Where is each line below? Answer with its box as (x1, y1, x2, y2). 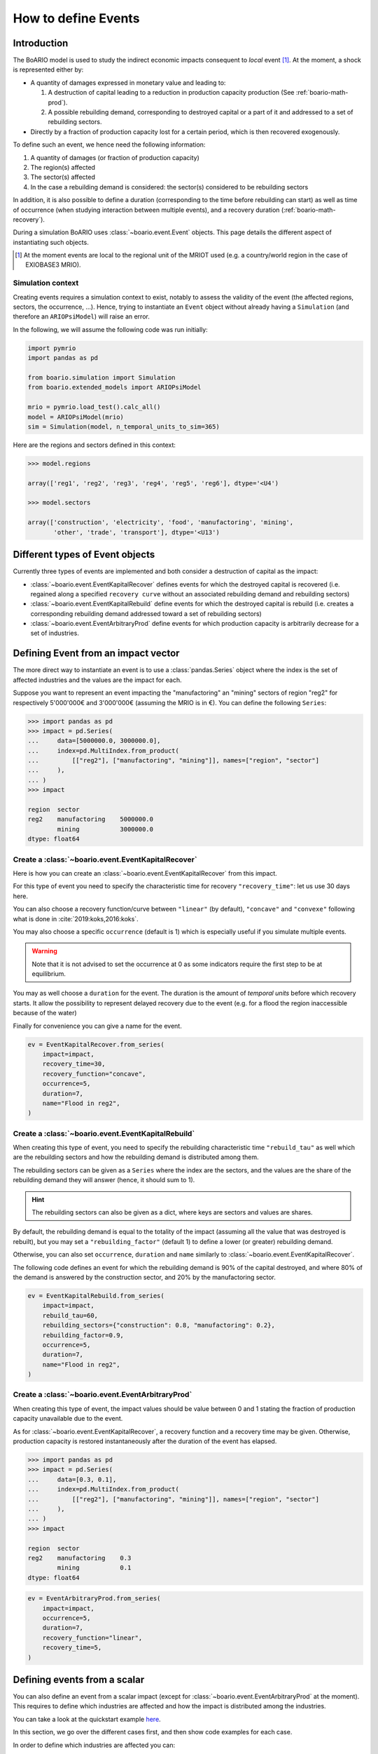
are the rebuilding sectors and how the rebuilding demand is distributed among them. (13, 1153, 259, 1161)
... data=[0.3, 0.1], (27, 1475, 117, 1483)
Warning (31, 947, 57, 956)
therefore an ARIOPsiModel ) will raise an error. (13, 312, 150, 321)
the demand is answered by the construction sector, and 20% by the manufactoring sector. (13, 1273, 276, 1281)
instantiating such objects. (13, 238, 89, 246)
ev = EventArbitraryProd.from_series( (27, 1595, 161, 1602)
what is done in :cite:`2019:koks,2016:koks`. (13, 914, 139, 923)
